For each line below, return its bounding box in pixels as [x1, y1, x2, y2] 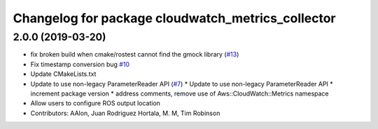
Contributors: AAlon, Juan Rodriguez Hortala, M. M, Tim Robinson [30, 109, 220, 117]
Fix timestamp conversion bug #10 [30, 60, 129, 68]
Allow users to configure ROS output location [30, 99, 161, 107]
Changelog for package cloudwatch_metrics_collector [13, 10, 336, 26]
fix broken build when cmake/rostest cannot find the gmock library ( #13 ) [30, 50, 239, 59]
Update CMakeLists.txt [30, 70, 97, 78]
